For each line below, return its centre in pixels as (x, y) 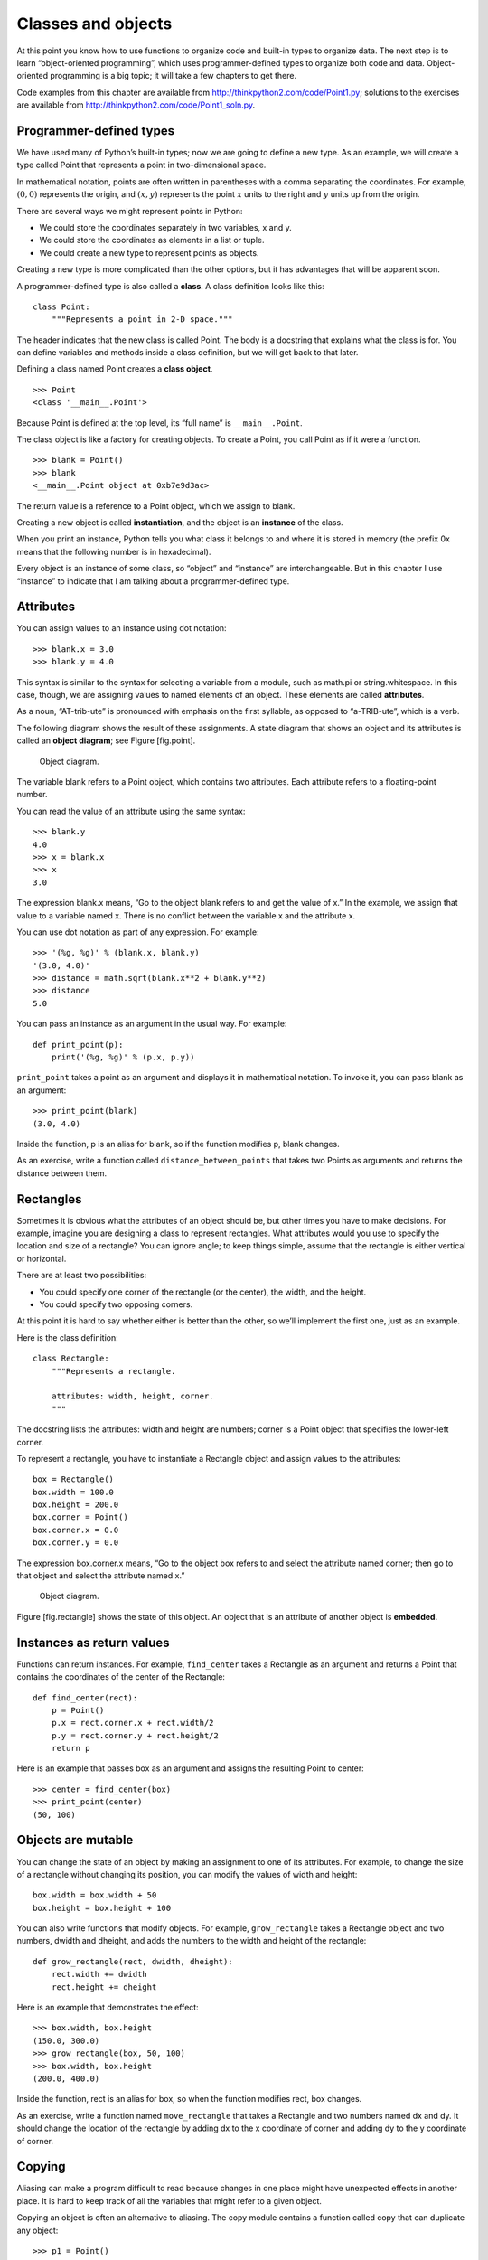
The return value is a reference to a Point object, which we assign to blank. (156, 505)
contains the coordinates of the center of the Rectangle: (121, 1677)
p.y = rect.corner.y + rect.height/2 (135, 1735)
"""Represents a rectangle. (113, 1371)
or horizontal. (42, 1258)
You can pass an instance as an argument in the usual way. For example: (152, 1024)
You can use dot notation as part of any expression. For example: (138, 932)
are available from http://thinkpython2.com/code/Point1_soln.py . (136, 105)
